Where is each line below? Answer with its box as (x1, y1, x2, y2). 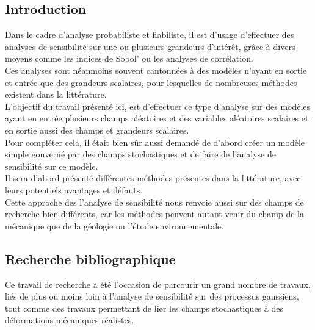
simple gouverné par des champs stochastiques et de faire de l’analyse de (5, 148, 276, 160)
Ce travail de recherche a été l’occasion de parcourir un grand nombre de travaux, (5, 278, 311, 290)
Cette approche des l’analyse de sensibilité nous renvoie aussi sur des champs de (5, 195, 304, 208)
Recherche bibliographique (5, 249, 176, 268)
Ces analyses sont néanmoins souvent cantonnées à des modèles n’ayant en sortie (5, 63, 307, 76)
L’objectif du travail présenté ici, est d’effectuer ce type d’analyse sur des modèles (5, 99, 311, 112)
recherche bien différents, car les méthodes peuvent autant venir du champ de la (5, 207, 304, 220)
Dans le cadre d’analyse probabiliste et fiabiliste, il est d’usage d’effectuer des (5, 28, 294, 41)
